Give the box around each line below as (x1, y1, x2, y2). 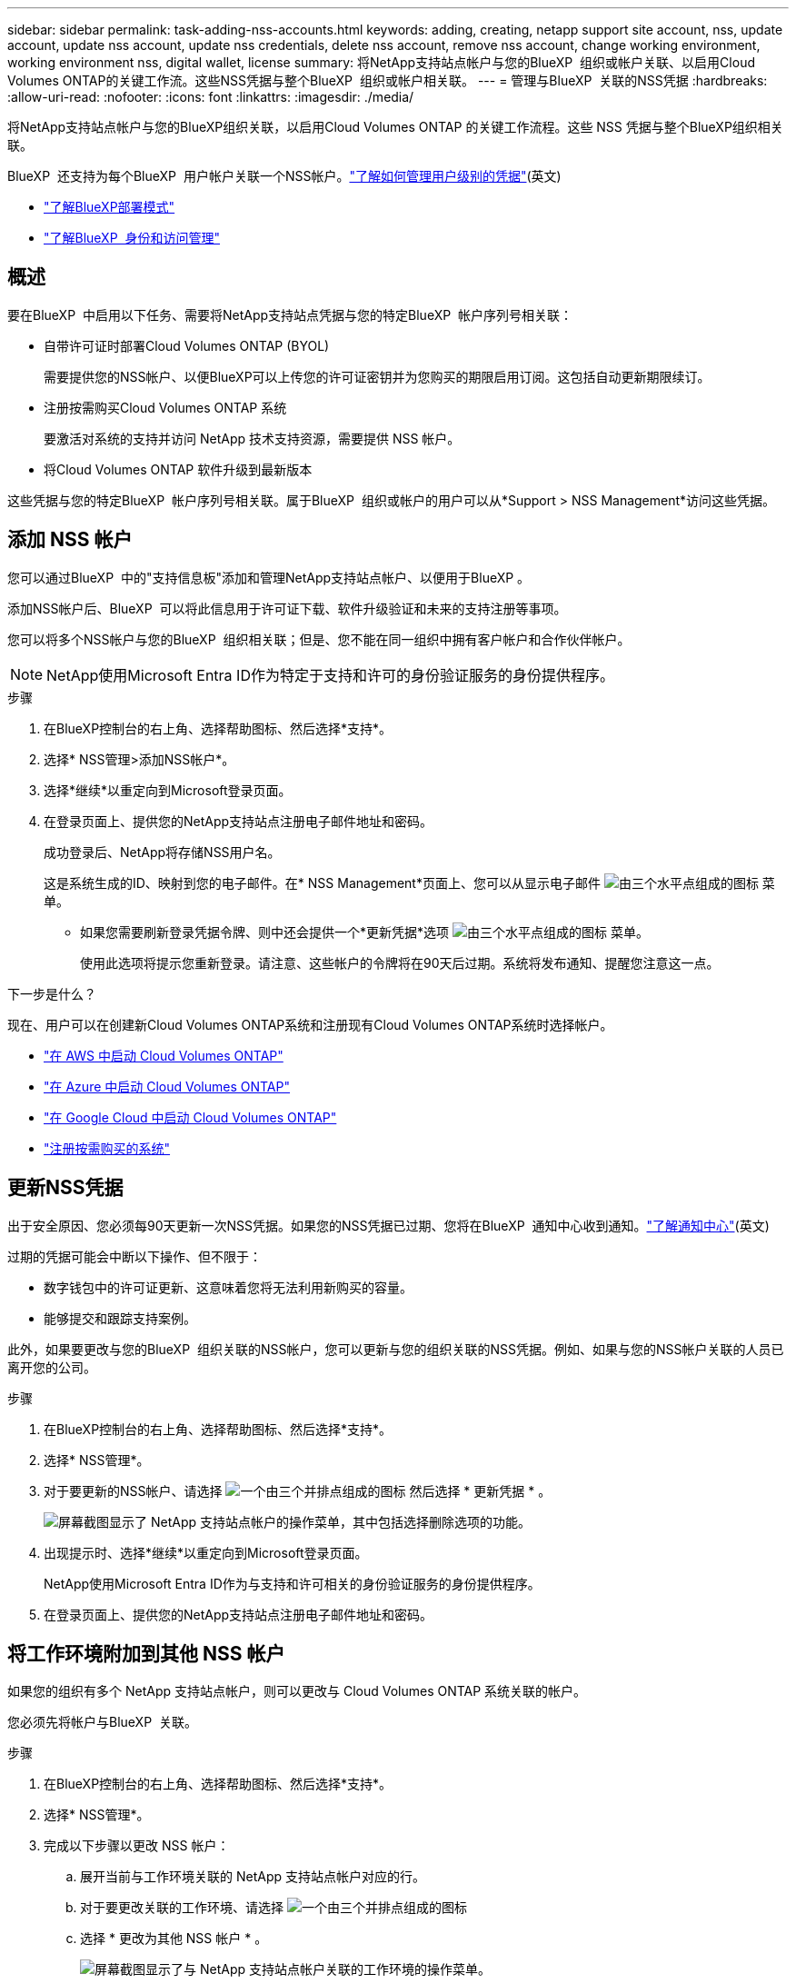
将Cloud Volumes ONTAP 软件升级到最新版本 (44, 461, 313, 477)
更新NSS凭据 (7, 1176, 124, 1200)
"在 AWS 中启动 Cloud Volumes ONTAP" (44, 1047, 284, 1063)
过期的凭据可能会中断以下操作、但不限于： (7, 1248, 262, 1264)
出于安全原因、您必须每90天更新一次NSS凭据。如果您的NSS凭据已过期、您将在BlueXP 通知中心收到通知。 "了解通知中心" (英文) (7, 1217, 770, 1233)
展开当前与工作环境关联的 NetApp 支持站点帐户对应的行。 (80, 1869, 425, 1885)
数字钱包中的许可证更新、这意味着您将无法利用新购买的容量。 (44, 1279, 413, 1295)
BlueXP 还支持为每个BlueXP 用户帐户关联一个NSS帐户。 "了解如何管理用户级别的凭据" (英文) (7, 168, 562, 184)
